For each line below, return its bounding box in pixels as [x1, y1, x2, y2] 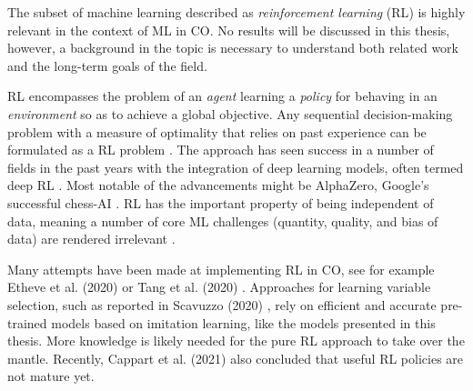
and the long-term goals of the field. [7, 55, 207, 75]
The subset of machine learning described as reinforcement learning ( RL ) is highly [7, 3, 466, 21]
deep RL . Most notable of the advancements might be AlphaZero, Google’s [7, 175, 429, 195]
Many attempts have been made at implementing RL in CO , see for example [7, 259, 435, 278]
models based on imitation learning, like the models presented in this [51, 313, 436, 332]
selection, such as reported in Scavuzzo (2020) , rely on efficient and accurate [7, 295, 437, 314]
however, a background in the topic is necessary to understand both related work [7, 38, 458, 57]
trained [7, 313, 47, 332]
